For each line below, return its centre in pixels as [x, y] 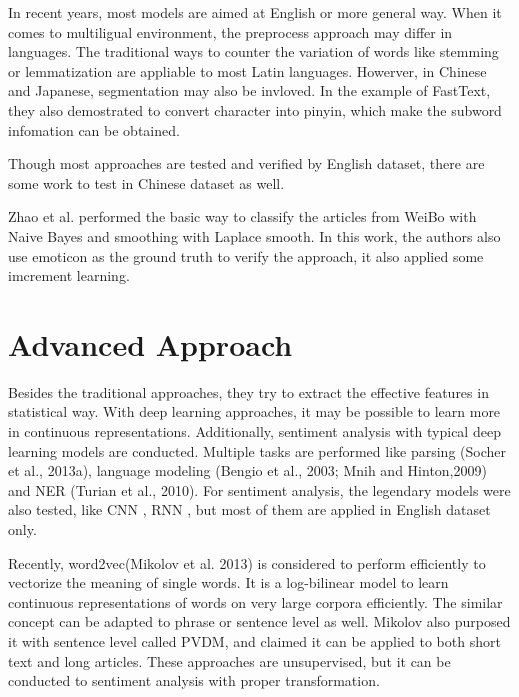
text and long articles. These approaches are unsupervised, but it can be [229, 660]
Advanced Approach [150, 343]
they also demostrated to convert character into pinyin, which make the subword [255, 109]
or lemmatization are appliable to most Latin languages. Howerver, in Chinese [247, 70]
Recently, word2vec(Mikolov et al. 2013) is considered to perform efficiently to [247, 562]
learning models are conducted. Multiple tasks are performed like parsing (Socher [257, 450]
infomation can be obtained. [94, 129]
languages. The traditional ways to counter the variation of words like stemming [253, 51]
